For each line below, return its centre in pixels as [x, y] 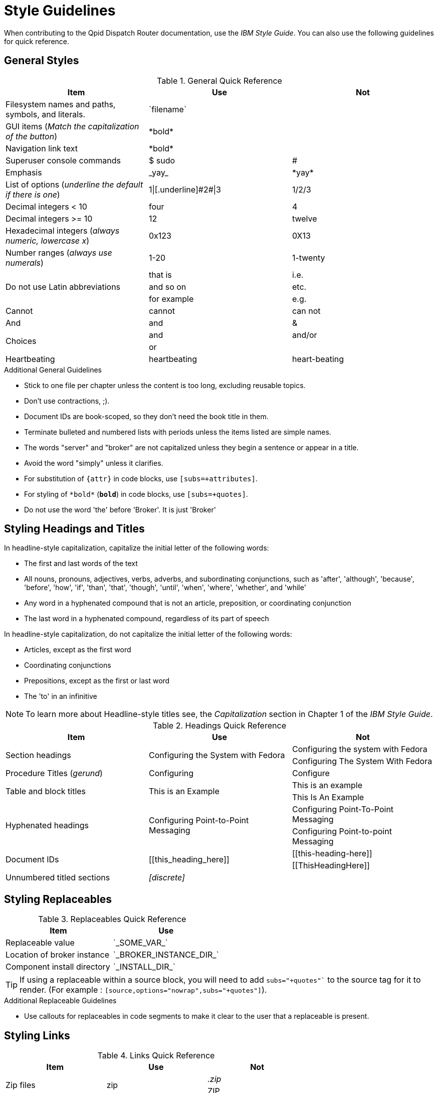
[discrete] [167, 878]
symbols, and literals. [46, 114]
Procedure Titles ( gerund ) [54, 773]
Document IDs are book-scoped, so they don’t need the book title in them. [146, 416]
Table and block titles [46, 791]
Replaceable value [40, 943]
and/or [304, 335]
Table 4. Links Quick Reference [156, 1056]
